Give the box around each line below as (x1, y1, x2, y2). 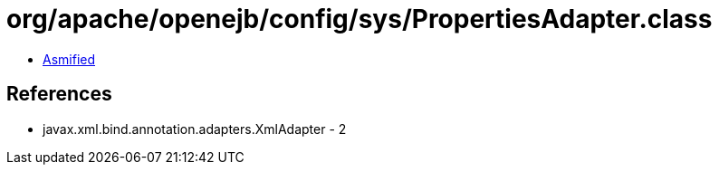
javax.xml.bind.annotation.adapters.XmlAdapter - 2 (43, 120, 347, 137)
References (6, 82, 112, 106)
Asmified (43, 51, 96, 67)
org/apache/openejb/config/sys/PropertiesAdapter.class (6, 4, 713, 34)
